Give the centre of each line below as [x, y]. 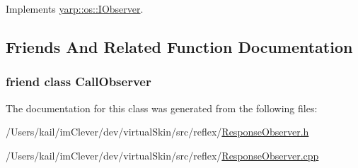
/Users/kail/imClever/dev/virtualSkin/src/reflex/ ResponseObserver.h [157, 132]
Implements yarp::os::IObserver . [75, 8]
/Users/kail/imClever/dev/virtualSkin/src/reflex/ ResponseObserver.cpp [162, 155]
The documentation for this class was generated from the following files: [162, 108]
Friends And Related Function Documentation [179, 46]
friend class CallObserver [79, 82]
